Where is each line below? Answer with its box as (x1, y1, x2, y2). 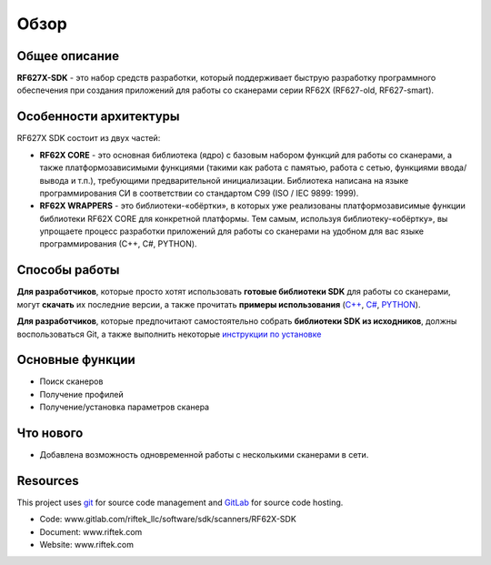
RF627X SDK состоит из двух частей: (16, 133, 161, 144)
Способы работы (16, 262, 120, 277)
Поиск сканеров (39, 376, 104, 387)
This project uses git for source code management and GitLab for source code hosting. (16, 497, 344, 509)
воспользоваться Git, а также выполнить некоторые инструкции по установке (16, 328, 322, 339)
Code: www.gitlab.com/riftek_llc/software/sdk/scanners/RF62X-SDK (39, 514, 297, 525)
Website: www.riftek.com (39, 540, 135, 550)
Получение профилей (39, 388, 124, 399)
